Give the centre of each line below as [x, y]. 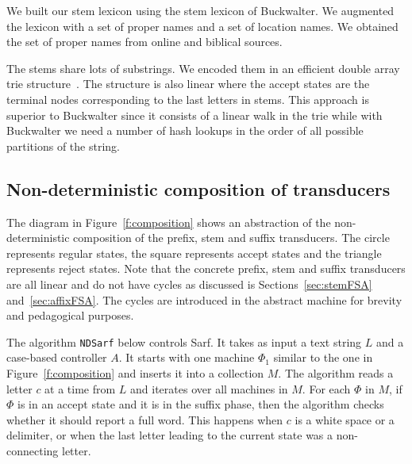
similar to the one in [323, 357]
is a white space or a [345, 419]
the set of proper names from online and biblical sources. [144, 42]
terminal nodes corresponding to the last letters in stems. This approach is [188, 99]
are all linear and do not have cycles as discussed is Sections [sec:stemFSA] [189, 284]
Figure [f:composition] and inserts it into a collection [135, 372]
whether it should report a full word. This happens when [145, 419]
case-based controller [57, 357]
